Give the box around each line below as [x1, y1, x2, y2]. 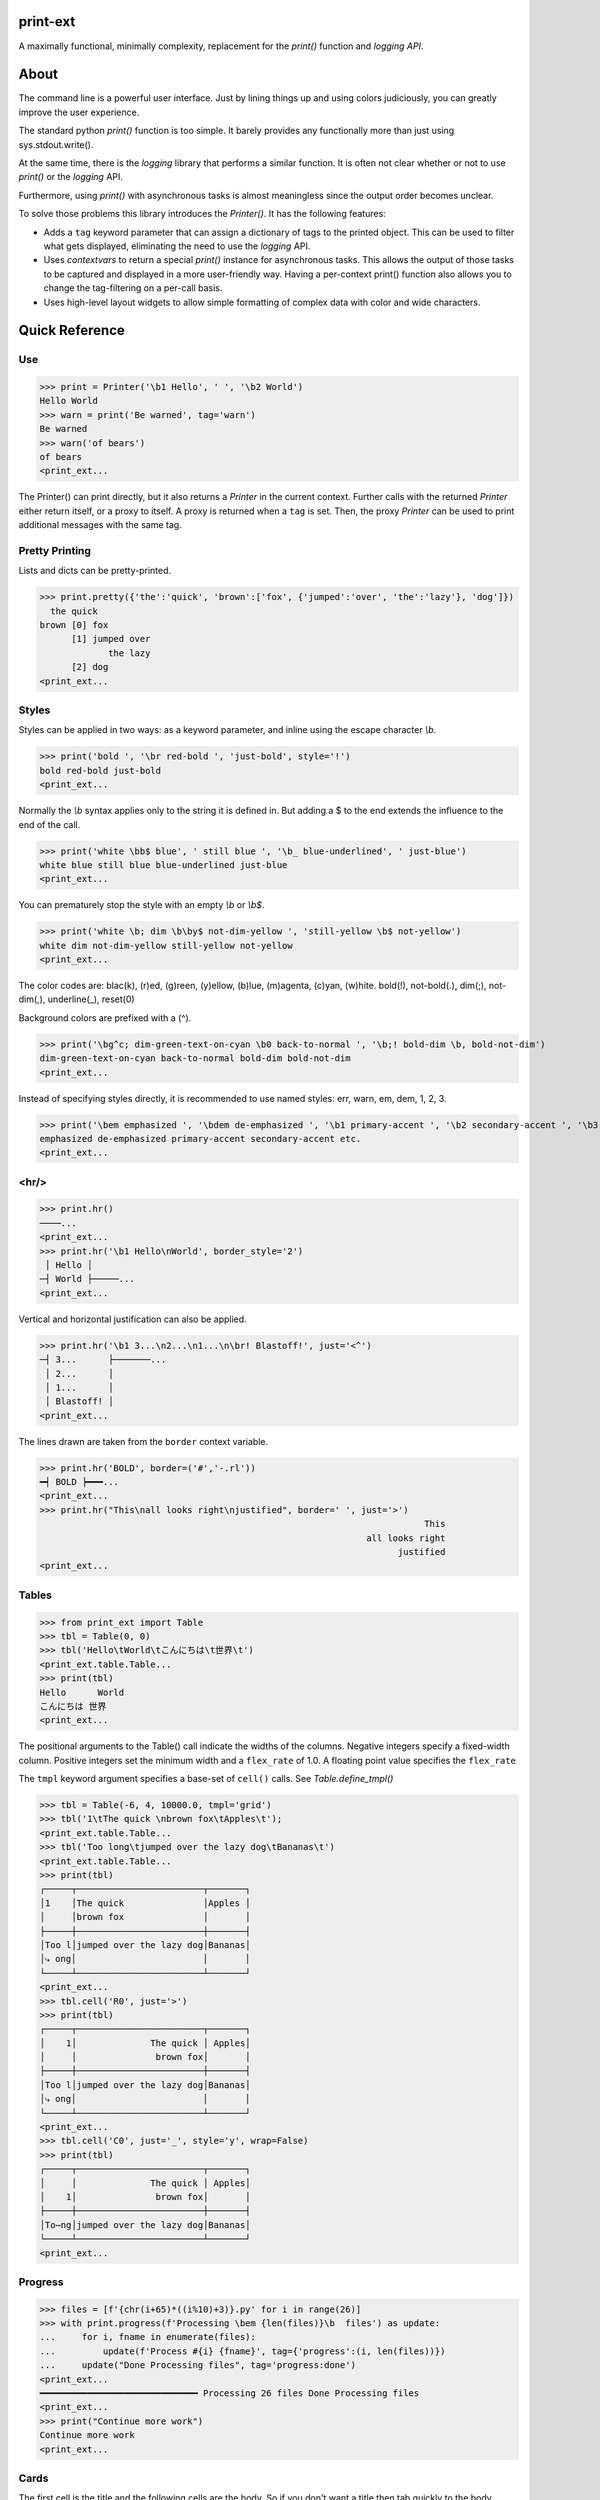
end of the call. [18, 818, 81, 830]
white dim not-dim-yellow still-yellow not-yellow [39, 940, 294, 951]
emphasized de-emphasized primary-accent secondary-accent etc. [39, 1133, 362, 1144]
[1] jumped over [71, 633, 151, 645]
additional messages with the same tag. [18, 519, 182, 531]
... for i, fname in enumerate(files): [39, 2331, 257, 2343]
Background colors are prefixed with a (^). [18, 1011, 192, 1024]
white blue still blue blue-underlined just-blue [39, 859, 288, 870]
